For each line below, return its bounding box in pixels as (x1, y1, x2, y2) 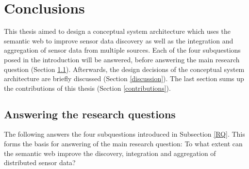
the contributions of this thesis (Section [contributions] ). (4, 83, 171, 93)
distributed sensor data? (4, 157, 76, 168)
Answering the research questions (4, 106, 176, 121)
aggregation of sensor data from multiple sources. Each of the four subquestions (4, 45, 241, 55)
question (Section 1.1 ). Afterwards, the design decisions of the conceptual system (4, 64, 245, 74)
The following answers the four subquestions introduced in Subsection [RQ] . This (4, 129, 245, 139)
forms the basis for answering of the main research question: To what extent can (4, 139, 243, 149)
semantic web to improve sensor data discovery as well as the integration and (4, 35, 233, 45)
